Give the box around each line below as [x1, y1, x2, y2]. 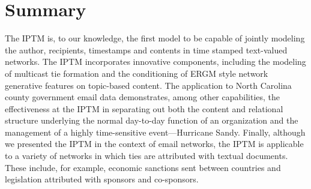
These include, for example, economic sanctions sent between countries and [5, 161, 281, 173]
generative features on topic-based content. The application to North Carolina [5, 79, 292, 91]
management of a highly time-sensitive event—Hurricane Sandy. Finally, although [5, 125, 306, 138]
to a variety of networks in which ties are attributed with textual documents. [5, 149, 288, 162]
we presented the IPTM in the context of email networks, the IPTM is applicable [5, 137, 304, 150]
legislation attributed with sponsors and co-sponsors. [5, 173, 199, 185]
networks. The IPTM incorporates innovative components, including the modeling [5, 55, 306, 68]
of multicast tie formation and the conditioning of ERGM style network [5, 67, 268, 79]
